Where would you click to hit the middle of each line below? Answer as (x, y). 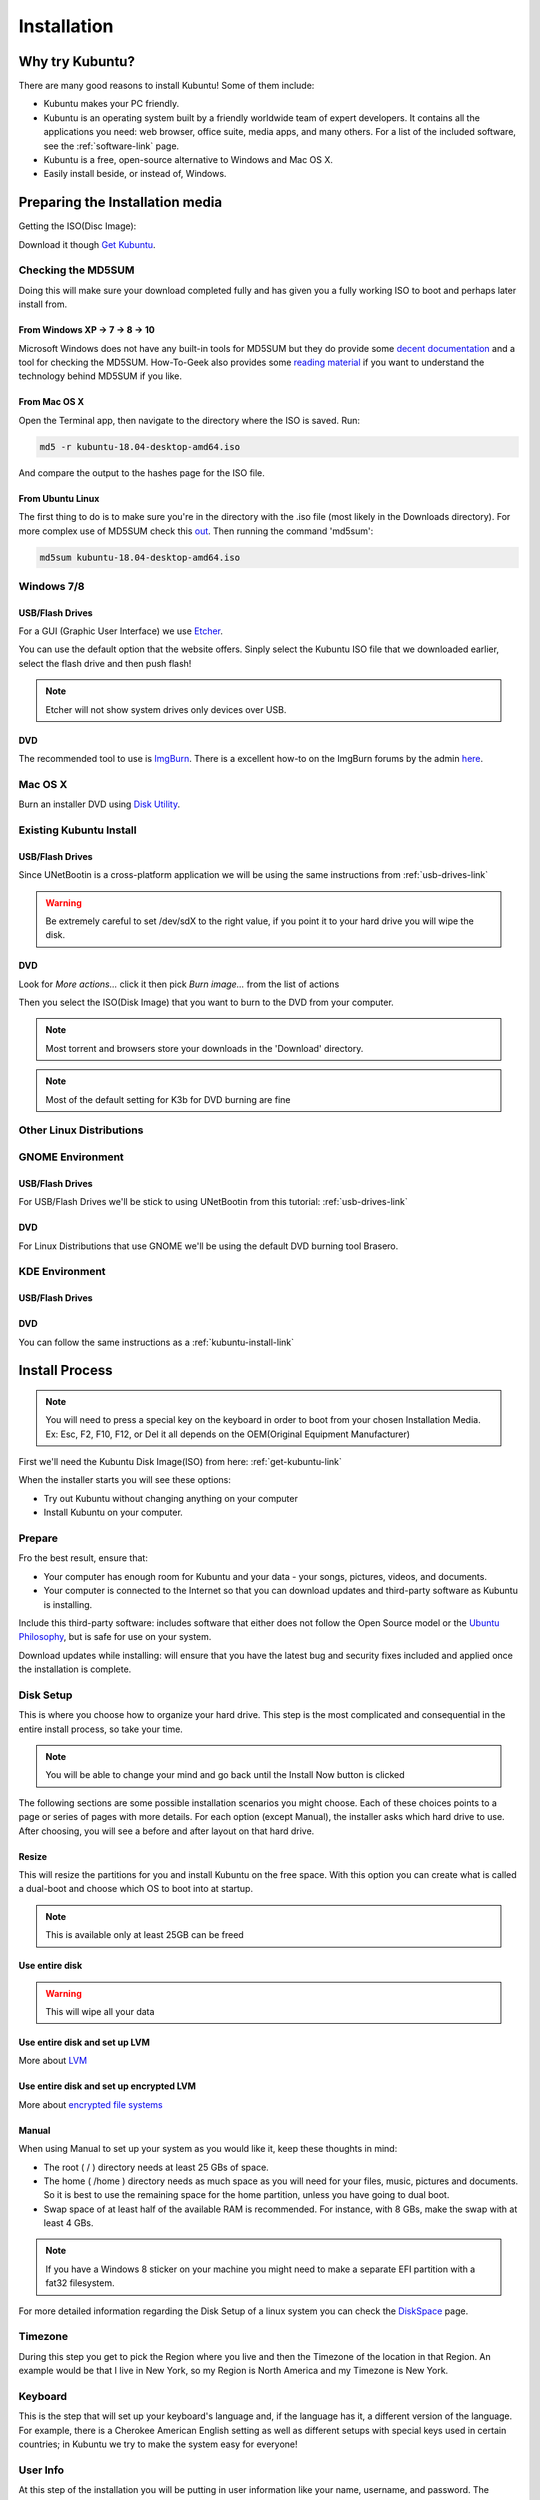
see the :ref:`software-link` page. (111, 146)
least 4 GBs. (68, 2223)
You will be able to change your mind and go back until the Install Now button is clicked (225, 1775)
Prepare (38, 1538)
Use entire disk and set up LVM (84, 2042)
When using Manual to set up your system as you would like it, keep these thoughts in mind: (208, 2149)
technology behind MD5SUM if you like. (100, 376)
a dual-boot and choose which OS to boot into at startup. (136, 1889)
